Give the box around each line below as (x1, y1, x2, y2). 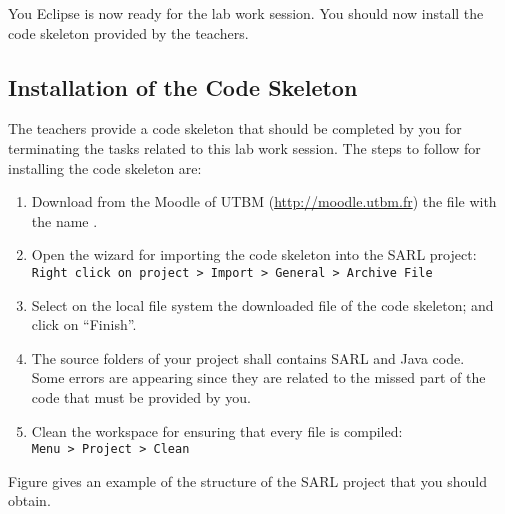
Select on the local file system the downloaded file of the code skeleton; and (31, 294, 494, 315)
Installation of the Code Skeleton (8, 71, 358, 102)
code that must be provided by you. (31, 386, 251, 407)
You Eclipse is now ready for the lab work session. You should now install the (8, 3, 484, 23)
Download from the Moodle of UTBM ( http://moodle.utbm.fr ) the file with (31, 191, 497, 212)
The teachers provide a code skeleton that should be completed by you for (8, 118, 462, 139)
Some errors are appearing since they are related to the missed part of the (31, 367, 486, 388)
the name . (31, 210, 98, 231)
